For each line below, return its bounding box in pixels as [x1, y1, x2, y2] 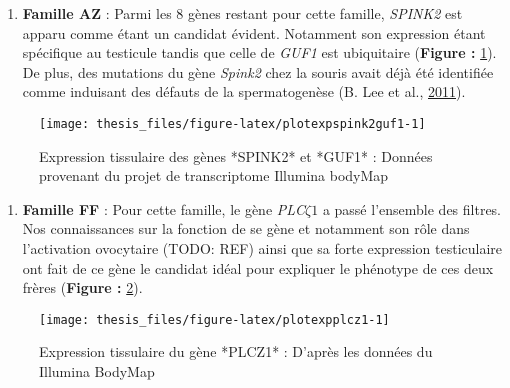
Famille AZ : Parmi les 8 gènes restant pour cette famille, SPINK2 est [22, 3, 463, 23]
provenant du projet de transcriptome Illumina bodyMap [39, 165, 389, 186]
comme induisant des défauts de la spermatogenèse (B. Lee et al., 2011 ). [22, 81, 466, 102]
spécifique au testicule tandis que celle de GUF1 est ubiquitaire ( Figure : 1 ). [22, 42, 497, 63]
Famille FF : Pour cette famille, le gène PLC [22, 198, 306, 219]
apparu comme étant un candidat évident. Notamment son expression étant [22, 22, 486, 43]
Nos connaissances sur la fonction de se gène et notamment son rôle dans [22, 218, 470, 239]
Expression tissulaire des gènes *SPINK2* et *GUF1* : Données [39, 145, 433, 166]
